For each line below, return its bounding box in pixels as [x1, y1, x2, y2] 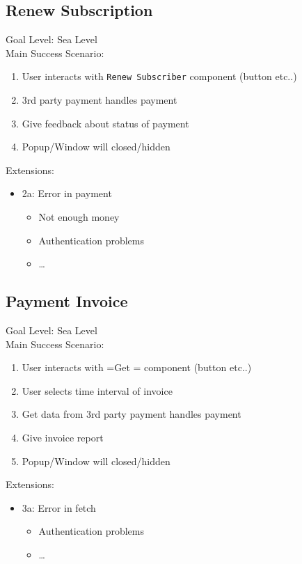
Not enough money [38, 210, 120, 224]
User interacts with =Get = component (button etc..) [22, 360, 252, 375]
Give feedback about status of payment [22, 116, 189, 130]
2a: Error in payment [22, 186, 112, 201]
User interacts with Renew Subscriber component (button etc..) [22, 69, 297, 84]
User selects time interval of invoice [22, 383, 173, 398]
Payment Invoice [6, 290, 128, 312]
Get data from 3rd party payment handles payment [22, 407, 241, 421]
